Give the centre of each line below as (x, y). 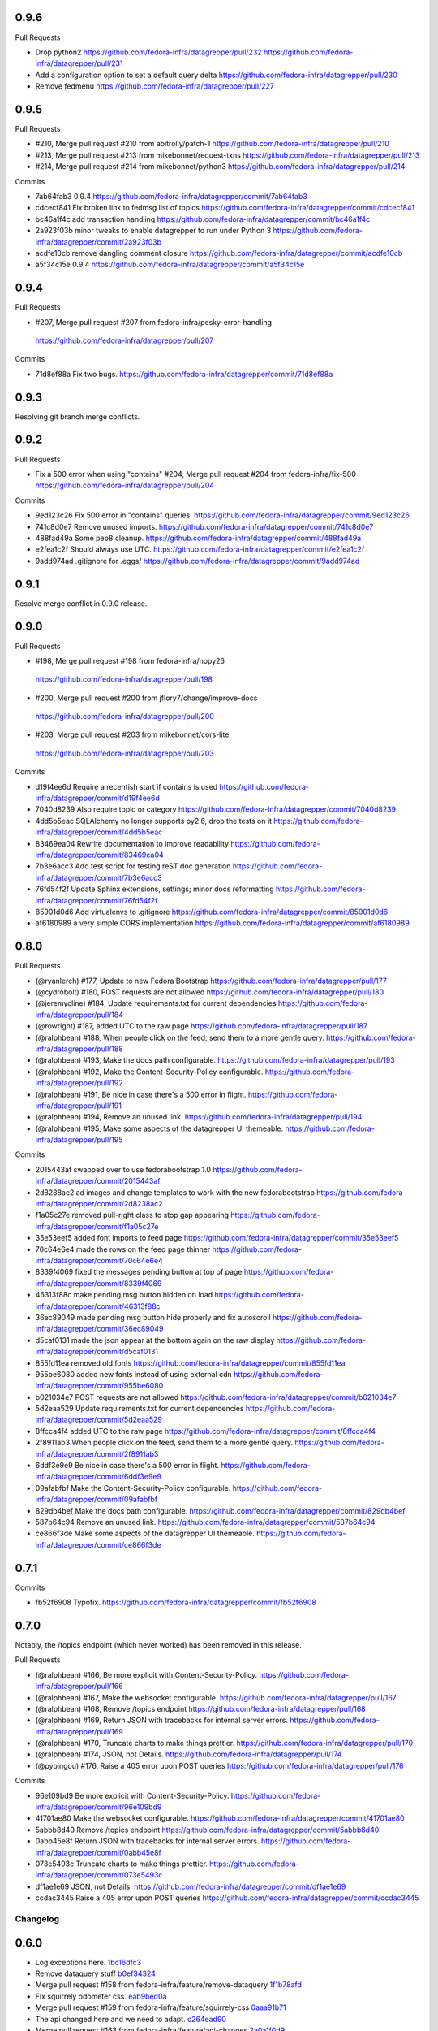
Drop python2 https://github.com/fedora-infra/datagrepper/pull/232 (149, 52)
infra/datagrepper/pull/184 (79, 1015)
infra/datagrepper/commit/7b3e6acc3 (99, 877)
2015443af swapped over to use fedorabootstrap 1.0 (123, 1169)
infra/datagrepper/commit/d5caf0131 (97, 1352)
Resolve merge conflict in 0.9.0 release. (81, 603)
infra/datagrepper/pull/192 (79, 1083)
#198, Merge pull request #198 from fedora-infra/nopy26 (130, 660)
